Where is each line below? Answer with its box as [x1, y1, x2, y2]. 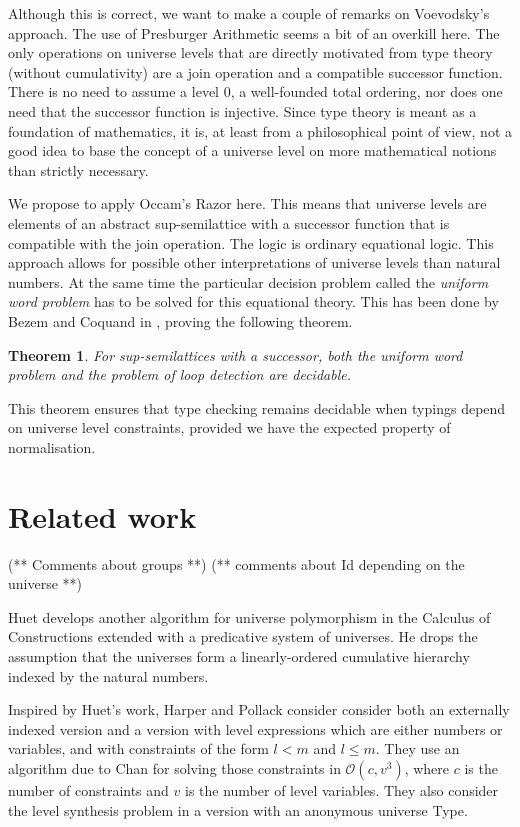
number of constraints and [8, 779, 169, 800]
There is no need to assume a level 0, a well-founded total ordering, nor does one [8, 81, 503, 102]
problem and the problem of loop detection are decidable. [8, 364, 351, 385]
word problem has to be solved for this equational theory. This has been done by [8, 291, 499, 312]
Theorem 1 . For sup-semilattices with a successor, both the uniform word [8, 344, 463, 365]
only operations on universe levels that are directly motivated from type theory [8, 42, 493, 63]
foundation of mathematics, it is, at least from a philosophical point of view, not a [8, 120, 512, 141]
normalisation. [8, 436, 96, 457]
